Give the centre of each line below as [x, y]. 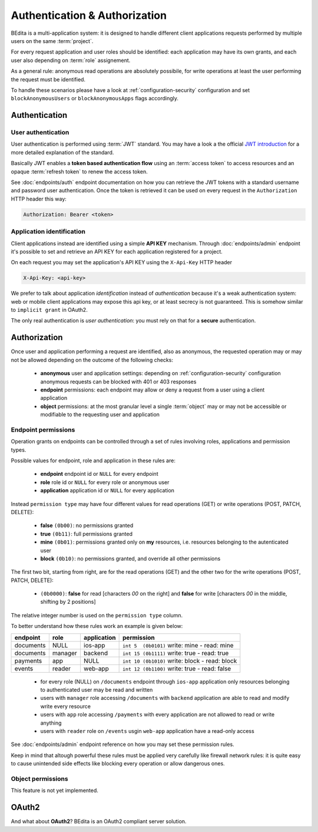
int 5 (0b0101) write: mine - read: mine [178, 645]
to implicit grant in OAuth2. [49, 310]
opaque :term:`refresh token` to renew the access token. [79, 172]
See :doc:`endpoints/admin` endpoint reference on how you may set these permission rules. [123, 744]
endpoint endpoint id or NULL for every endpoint [99, 474]
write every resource [66, 706]
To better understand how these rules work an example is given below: [97, 626]
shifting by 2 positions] [68, 602]
